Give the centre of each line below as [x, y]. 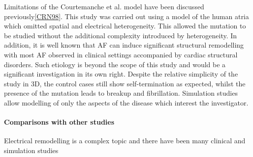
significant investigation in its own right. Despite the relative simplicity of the [121, 74]
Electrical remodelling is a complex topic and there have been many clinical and [125, 141]
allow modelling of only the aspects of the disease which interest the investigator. [126, 102]
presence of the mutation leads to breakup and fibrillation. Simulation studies [121, 93]
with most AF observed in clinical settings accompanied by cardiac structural [121, 54]
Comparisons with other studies [59, 122]
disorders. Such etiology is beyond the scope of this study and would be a [115, 64]
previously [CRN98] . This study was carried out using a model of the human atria [126, 16]
